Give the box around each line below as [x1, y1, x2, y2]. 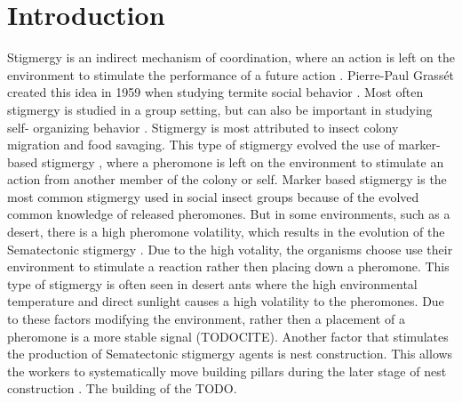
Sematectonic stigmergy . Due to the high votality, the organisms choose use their [7, 239, 453, 258]
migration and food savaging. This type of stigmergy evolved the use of [7, 135, 394, 154]
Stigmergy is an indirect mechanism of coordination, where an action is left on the [7, 48, 455, 67]
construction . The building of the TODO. [7, 379, 237, 398]
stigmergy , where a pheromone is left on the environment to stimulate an [41, 152, 444, 171]
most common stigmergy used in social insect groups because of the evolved [7, 187, 419, 206]
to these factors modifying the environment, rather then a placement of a [7, 310, 405, 328]
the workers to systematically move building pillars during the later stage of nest [7, 361, 447, 380]
